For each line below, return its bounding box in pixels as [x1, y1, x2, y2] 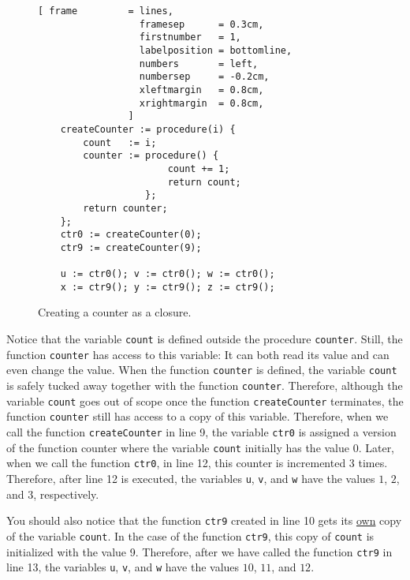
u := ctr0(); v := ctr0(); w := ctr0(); [60, 268, 275, 280]
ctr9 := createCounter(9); [60, 241, 202, 253]
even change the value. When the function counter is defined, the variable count [6, 361, 397, 378]
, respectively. [33, 485, 99, 502]
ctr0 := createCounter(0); [60, 229, 202, 241]
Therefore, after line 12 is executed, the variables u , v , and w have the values [6, 470, 375, 486]
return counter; [83, 202, 168, 214]
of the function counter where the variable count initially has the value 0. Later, [6, 439, 395, 455]
